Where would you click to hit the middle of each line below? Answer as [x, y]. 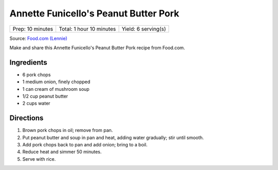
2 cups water [36, 103]
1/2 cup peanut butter [45, 96]
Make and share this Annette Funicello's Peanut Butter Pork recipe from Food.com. [97, 48]
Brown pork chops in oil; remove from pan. [68, 130]
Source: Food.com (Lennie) [38, 38]
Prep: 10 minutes [33, 29]
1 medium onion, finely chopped [56, 82]
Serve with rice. [39, 159]
